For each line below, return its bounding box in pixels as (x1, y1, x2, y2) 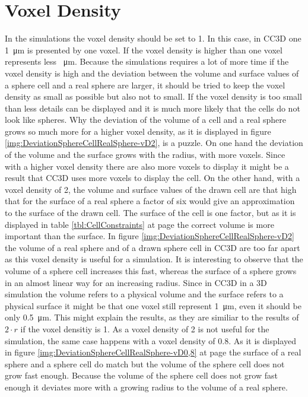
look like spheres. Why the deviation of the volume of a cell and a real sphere (5, 113, 286, 126)
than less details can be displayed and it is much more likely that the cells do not (5, 101, 300, 114)
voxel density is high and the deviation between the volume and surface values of (5, 66, 299, 79)
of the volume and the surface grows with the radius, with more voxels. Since (5, 148, 285, 161)
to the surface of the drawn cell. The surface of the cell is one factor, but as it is (5, 207, 296, 219)
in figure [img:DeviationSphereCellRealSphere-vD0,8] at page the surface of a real (5, 346, 301, 358)
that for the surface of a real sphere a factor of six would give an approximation (5, 195, 295, 207)
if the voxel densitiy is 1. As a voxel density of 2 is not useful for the (20, 322, 269, 335)
